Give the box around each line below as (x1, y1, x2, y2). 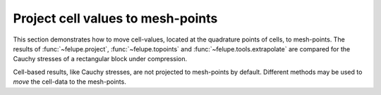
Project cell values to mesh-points (13, 11, 218, 26)
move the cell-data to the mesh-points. (13, 77, 126, 86)
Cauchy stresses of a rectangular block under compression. (13, 55, 188, 63)
